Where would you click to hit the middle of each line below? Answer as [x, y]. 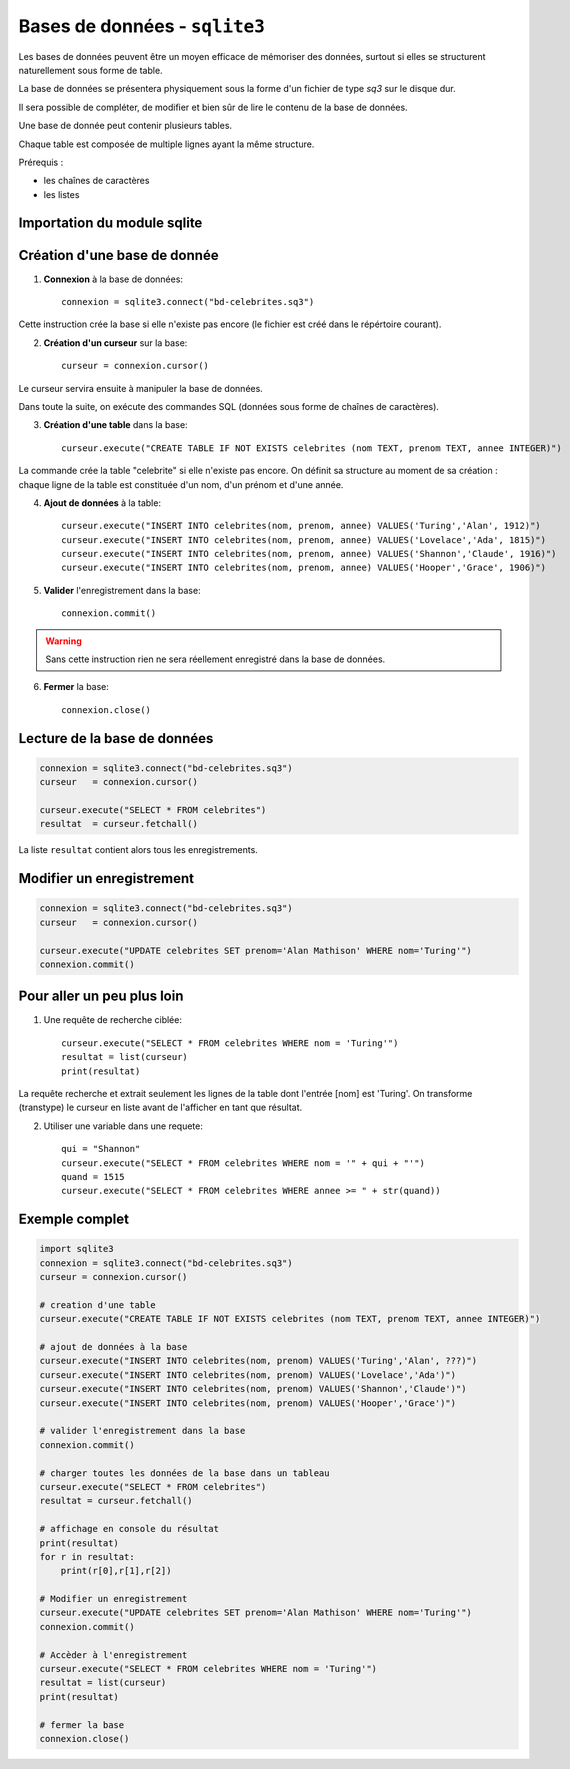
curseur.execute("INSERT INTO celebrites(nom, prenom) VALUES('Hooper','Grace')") [248, 1403]
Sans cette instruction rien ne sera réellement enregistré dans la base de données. [215, 659]
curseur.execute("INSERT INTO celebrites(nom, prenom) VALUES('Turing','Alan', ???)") [258, 1361]
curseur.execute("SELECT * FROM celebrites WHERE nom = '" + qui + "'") [243, 1163]
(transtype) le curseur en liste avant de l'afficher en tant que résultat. [160, 1107]
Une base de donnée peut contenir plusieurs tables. [125, 126]
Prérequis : [41, 162]
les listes [61, 194]
